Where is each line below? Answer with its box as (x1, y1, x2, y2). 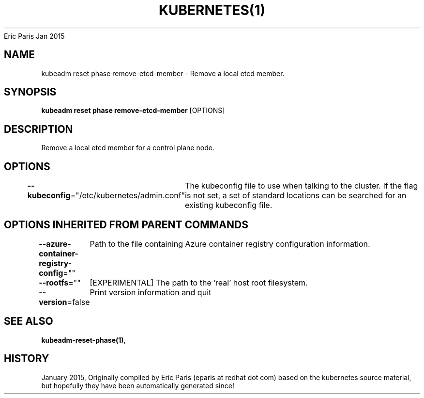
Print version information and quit (90, 287, 212, 297)
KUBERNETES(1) (158, 2, 266, 18)
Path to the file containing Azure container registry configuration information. (90, 239, 370, 249)
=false (67, 297, 90, 307)
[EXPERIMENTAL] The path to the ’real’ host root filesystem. (90, 277, 308, 287)
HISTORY (4, 352, 49, 365)
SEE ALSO (4, 315, 53, 328)
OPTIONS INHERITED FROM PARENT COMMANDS (4, 218, 248, 231)
